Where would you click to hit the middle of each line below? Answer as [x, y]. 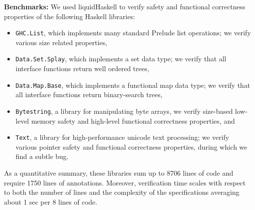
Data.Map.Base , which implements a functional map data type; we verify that [133, 85]
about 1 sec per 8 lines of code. [51, 201]
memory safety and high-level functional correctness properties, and [133, 120]
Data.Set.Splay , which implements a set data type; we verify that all [121, 59]
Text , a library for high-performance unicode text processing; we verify [122, 137]
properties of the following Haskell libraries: [70, 16]
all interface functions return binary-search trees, [89, 94]
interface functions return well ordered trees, [82, 68]
